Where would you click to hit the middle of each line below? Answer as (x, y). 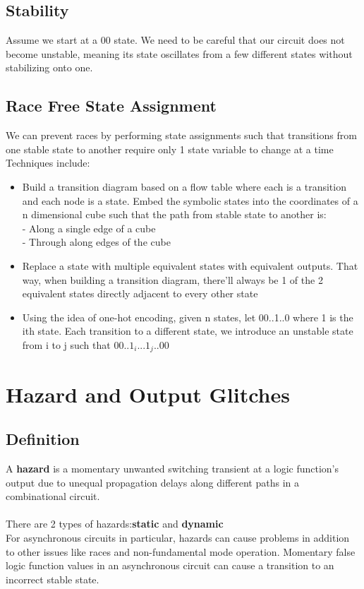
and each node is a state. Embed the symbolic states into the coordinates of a (190, 200)
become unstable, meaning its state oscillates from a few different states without (179, 53)
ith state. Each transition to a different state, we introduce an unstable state (188, 331)
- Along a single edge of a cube (89, 228)
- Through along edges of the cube (96, 242)
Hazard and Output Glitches (148, 394)
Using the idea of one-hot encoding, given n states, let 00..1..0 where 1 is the (188, 317)
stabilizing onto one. (49, 67)
